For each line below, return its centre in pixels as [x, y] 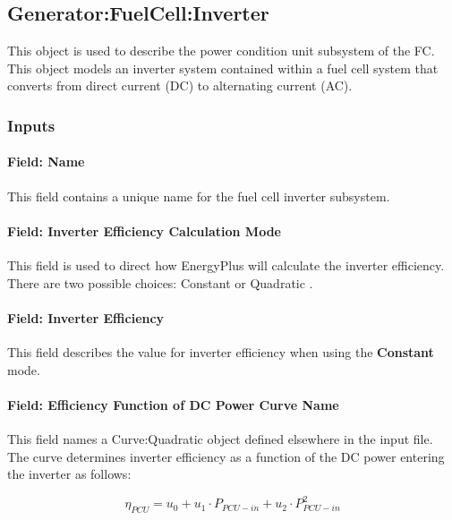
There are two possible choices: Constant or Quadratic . [160, 282]
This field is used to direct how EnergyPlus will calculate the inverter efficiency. [226, 265]
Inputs [31, 125]
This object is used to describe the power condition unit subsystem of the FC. [221, 51]
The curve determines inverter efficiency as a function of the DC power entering [226, 456]
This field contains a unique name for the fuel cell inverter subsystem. [199, 196]
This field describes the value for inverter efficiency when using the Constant [221, 352]
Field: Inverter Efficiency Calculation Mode [144, 230]
